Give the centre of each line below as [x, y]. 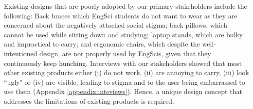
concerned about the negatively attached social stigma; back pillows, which [116, 25]
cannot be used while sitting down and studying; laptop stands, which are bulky [124, 34]
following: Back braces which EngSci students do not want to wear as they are [121, 15]
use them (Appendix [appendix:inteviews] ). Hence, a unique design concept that [123, 91]
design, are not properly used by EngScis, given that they [125, 53]
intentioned [21, 53]
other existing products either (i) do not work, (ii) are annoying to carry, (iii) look [126, 72]
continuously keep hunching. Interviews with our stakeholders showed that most [123, 63]
